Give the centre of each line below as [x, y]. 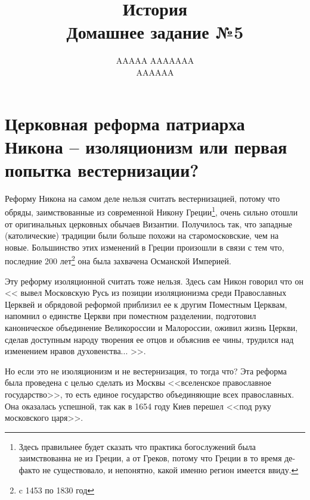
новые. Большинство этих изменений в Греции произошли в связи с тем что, [145, 247]
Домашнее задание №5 [155, 32]
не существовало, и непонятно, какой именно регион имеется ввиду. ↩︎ [170, 470]
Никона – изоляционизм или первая [146, 146]
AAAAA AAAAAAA [155, 60]
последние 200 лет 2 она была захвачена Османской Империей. [118, 260]
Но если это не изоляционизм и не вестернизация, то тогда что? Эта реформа [146, 371]
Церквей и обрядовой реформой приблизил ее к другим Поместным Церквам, [146, 304]
